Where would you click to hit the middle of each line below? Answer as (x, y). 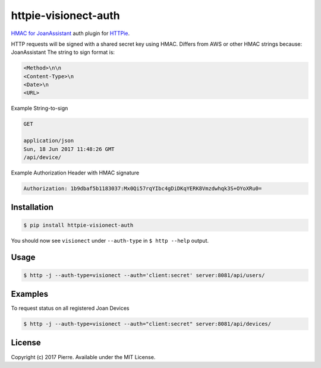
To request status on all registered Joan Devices (70, 308)
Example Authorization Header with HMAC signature (75, 173)
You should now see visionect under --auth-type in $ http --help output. (110, 240)
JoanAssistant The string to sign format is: (63, 52)
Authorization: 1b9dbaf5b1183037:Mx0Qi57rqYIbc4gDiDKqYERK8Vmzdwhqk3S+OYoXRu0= (143, 188)
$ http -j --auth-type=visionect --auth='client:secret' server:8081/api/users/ (144, 275)
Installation (32, 207)
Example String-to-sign (40, 108)
